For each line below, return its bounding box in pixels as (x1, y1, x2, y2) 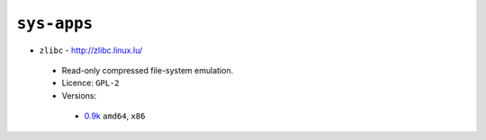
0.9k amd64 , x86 (84, 110, 146, 121)
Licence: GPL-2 (61, 77, 121, 89)
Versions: (61, 90, 97, 101)
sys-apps (16, 13, 94, 33)
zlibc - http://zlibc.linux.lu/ (39, 45, 143, 56)
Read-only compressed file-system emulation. (61, 65, 234, 75)
